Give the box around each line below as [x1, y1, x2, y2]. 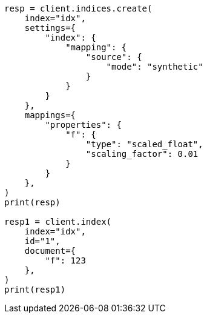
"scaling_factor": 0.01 [85, 149, 199, 159]
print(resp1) [4, 285, 66, 294]
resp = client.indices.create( [4, 4, 153, 13]
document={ [24, 246, 76, 256]
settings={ [24, 23, 76, 33]
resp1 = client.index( [4, 217, 112, 227]
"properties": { [45, 120, 122, 130]
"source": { [85, 52, 142, 62]
